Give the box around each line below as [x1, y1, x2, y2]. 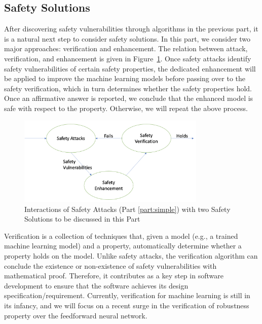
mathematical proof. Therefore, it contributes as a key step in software [4, 270, 223, 281]
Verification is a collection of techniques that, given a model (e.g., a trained [4, 230, 238, 241]
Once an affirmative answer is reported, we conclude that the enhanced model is [4, 93, 253, 103]
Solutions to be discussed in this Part [24, 213, 140, 224]
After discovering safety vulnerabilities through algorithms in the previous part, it [4, 23, 258, 34]
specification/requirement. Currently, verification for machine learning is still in [4, 290, 250, 301]
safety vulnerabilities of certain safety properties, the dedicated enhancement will [4, 63, 256, 74]
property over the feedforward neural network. [4, 310, 147, 320]
